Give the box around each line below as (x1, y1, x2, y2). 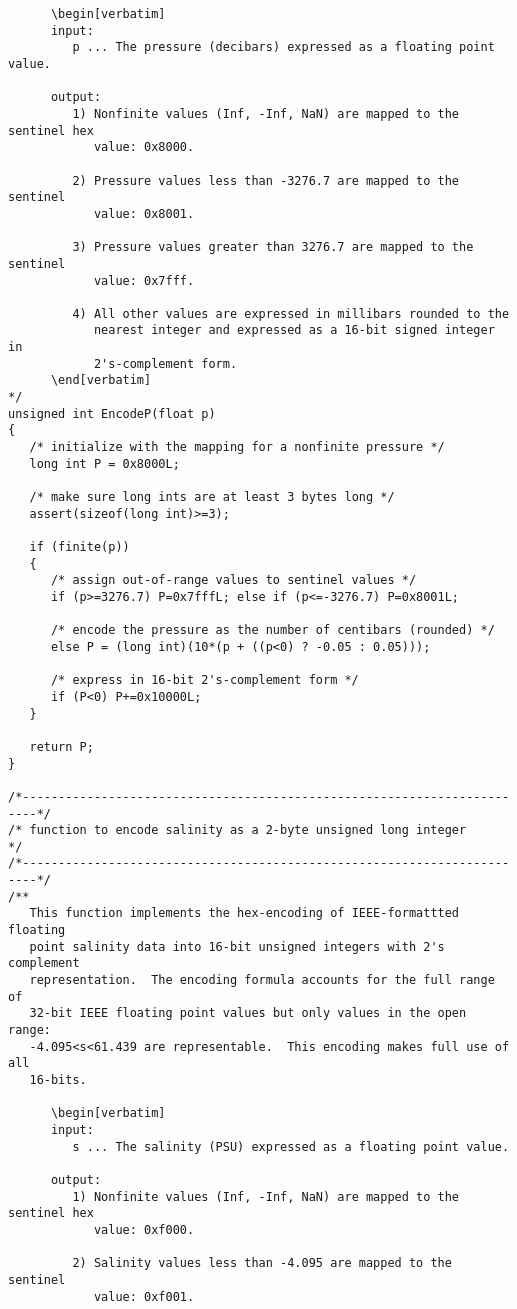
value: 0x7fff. (93, 273, 195, 288)
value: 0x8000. (93, 140, 195, 155)
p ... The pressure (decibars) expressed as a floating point (72, 40, 495, 55)
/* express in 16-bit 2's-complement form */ (50, 673, 359, 688)
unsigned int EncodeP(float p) (8, 406, 216, 421)
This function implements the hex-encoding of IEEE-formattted (29, 906, 460, 921)
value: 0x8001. (93, 206, 195, 221)
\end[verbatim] (50, 373, 152, 388)
